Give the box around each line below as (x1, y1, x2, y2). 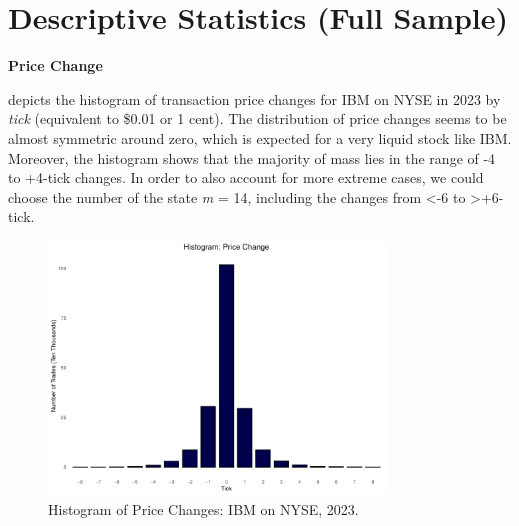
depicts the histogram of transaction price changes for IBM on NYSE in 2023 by (8, 88, 501, 109)
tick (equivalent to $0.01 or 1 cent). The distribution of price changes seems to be (8, 108, 507, 129)
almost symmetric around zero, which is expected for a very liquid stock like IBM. (8, 127, 512, 148)
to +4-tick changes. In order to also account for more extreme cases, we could (8, 167, 484, 188)
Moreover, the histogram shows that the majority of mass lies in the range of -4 (8, 147, 496, 168)
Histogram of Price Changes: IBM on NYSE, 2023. (48, 498, 359, 519)
